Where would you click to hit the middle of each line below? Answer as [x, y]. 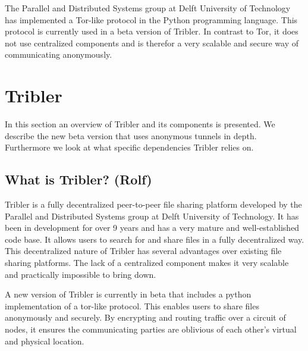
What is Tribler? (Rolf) [78, 179]
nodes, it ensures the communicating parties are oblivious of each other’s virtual [151, 329]
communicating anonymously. [59, 54]
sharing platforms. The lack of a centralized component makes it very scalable [147, 263]
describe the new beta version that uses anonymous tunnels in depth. [131, 135]
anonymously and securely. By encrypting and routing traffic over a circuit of [145, 317]
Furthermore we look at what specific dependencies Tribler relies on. [129, 147]
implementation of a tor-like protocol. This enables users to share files [132, 305]
